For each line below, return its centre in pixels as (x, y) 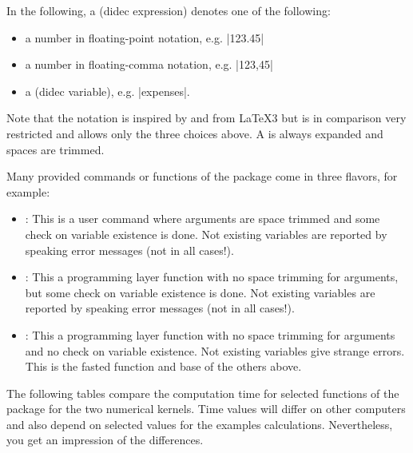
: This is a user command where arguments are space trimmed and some (203, 219)
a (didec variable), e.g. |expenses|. (107, 91)
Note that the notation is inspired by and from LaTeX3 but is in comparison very (206, 118)
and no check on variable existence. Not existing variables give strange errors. (215, 350)
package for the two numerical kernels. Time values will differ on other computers (206, 409)
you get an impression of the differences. (105, 440)
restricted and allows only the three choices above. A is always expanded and (195, 133)
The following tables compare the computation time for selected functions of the (203, 393)
